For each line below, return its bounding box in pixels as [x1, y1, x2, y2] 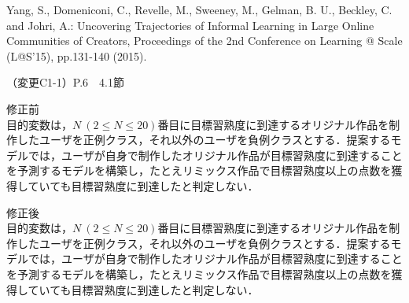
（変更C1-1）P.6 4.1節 [6, 74, 124, 91]
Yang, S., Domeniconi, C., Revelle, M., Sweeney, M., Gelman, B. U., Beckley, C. [6, 2, 392, 17]
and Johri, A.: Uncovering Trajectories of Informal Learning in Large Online [6, 17, 374, 33]
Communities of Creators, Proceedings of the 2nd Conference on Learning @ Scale [6, 32, 403, 49]
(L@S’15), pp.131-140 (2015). [6, 47, 147, 64]
